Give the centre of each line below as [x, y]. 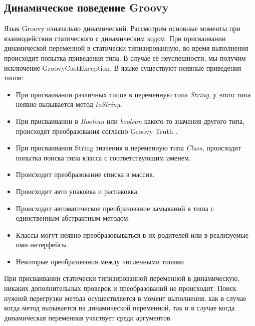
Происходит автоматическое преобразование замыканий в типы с [115, 208]
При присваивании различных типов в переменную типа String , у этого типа [133, 94]
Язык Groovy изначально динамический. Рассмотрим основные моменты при [122, 28]
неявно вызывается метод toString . [69, 104]
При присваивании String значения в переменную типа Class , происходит [129, 148]
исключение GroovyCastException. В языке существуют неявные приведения [123, 67]
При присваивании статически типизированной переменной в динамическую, [122, 278]
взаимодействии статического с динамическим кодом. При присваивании [115, 38]
